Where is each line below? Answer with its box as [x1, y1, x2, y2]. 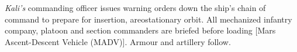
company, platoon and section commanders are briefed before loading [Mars [5, 24, 276, 36]
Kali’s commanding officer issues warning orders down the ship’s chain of [5, 2, 266, 13]
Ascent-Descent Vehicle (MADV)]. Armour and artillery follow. [5, 35, 231, 47]
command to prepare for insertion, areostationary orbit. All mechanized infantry [5, 13, 292, 25]
